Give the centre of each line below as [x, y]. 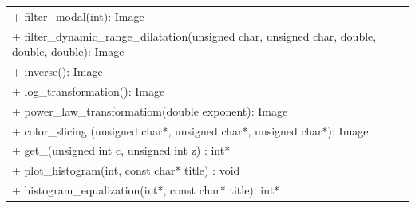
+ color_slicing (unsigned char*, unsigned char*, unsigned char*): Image [190, 130]
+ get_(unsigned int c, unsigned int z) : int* [121, 150]
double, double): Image [68, 51]
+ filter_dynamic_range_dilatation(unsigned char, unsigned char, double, [194, 35]
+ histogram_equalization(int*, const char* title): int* [146, 190]
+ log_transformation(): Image [89, 90]
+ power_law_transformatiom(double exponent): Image [150, 110]
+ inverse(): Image [57, 71]
